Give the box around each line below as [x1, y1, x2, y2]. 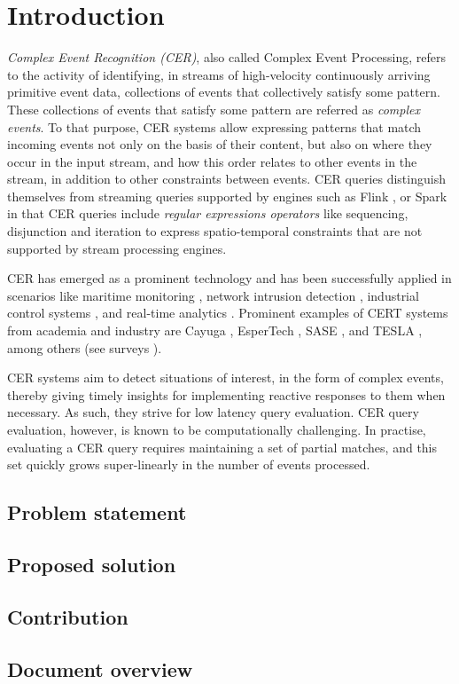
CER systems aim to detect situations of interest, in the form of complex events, [7, 368, 444, 387]
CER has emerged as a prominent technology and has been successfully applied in [7, 269, 452, 287]
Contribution [7, 602, 128, 630]
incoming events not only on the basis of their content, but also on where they [7, 135, 432, 153]
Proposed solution [7, 550, 176, 578]
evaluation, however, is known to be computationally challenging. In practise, [7, 421, 426, 438]
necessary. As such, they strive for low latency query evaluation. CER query [7, 403, 419, 421]
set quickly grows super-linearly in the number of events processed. [7, 455, 370, 474]
